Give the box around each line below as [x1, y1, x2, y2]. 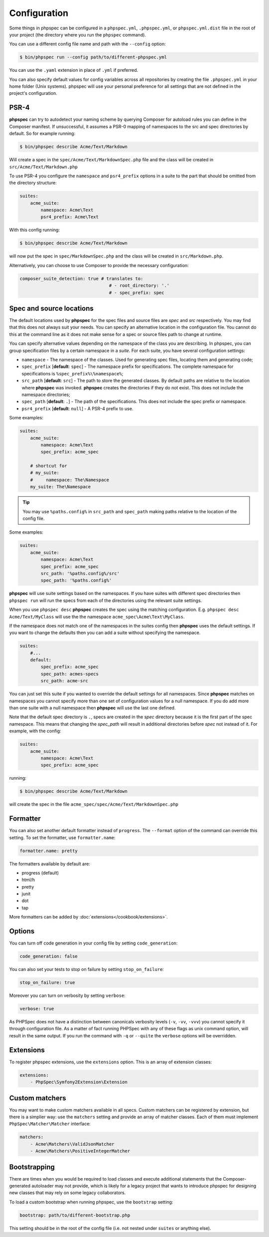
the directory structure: [9, 180, 57, 186]
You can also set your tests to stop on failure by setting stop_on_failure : [9, 966, 164, 972]
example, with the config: [9, 728, 62, 734]
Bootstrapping [9, 1163, 55, 1171]
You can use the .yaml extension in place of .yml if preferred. [9, 67, 138, 73]
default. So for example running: [9, 130, 76, 137]
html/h [21, 877, 35, 883]
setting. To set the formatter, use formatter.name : [9, 834, 116, 841]
